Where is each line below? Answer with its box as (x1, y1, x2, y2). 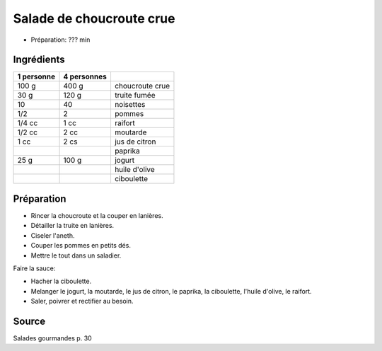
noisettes (114, 100, 146, 110)
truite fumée (114, 91, 156, 100)
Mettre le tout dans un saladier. (30, 251, 122, 260)
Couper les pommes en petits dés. (30, 241, 131, 250)
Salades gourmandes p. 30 (13, 334, 92, 343)
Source (13, 315, 46, 327)
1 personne (17, 71, 56, 81)
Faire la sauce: (13, 264, 56, 272)
